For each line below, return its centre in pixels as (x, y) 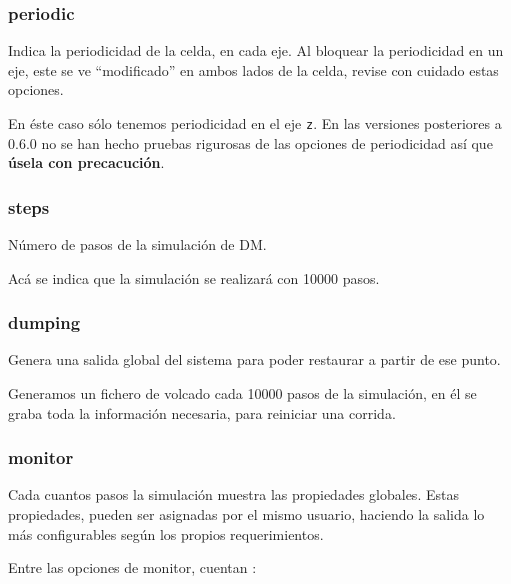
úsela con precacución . (86, 162)
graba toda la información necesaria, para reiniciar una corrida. (202, 412)
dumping (44, 322)
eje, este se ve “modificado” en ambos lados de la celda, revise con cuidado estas (253, 69)
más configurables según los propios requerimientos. (166, 533)
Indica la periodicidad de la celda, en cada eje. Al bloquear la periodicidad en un (256, 50)
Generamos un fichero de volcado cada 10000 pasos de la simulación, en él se (242, 393)
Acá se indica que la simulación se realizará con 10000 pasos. (194, 277)
